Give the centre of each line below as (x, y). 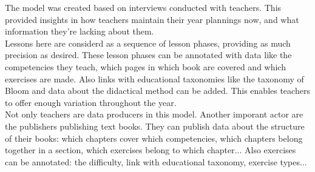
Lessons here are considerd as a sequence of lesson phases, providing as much (148, 43)
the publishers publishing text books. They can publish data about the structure (155, 126)
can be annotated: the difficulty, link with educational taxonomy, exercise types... (156, 161)
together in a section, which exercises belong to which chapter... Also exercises (151, 150)
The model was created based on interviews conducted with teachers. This (143, 7)
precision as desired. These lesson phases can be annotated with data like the (148, 55)
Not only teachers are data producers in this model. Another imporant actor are (154, 114)
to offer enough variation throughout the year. (91, 102)
